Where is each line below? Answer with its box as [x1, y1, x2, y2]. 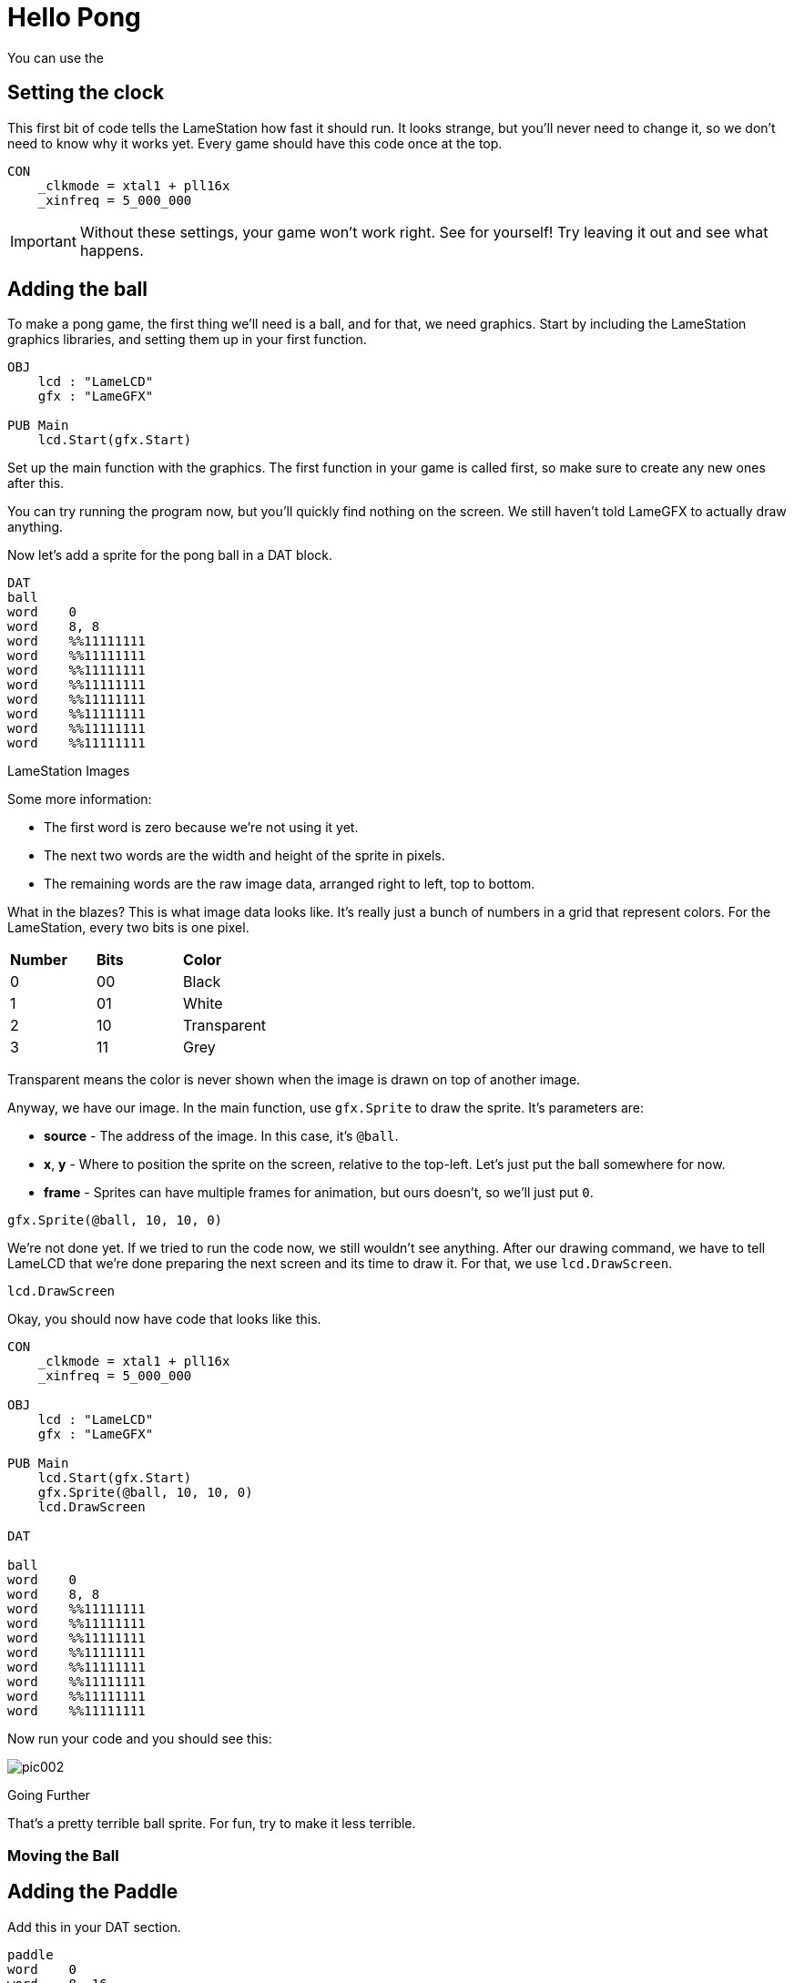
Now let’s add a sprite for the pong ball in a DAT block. [7, 547, 333, 564]
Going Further [7, 1787, 90, 1804]
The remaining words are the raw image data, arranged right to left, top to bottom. [44, 876, 535, 892]
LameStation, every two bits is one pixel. [7, 920, 249, 936]
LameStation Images [7, 763, 130, 779]
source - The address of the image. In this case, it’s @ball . [44, 1128, 399, 1144]
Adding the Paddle [7, 1880, 178, 1904]
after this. [7, 475, 65, 492]
